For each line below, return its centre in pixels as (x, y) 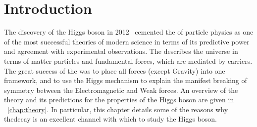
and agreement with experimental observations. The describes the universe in (121, 51)
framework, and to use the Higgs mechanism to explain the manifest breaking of (126, 80)
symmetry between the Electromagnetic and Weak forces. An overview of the (121, 90)
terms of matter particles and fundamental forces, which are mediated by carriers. (128, 61)
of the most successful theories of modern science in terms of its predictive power (127, 41)
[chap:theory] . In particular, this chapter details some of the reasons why (118, 109)
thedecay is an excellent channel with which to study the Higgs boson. (111, 119)
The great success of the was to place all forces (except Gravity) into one (115, 70)
